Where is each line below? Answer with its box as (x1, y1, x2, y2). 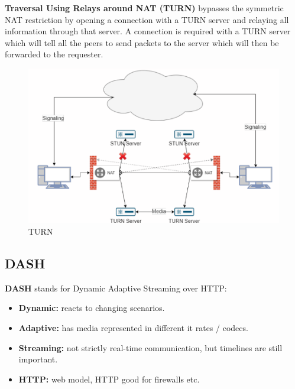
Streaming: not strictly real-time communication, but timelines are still (18, 341, 283, 354)
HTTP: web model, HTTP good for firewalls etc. (18, 372, 200, 385)
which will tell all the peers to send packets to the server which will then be (5, 36, 279, 48)
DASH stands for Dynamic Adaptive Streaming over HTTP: (5, 281, 227, 294)
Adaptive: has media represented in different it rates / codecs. (18, 322, 248, 333)
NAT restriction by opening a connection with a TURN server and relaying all (5, 13, 289, 25)
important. (18, 353, 58, 365)
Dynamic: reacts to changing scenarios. (18, 302, 165, 314)
